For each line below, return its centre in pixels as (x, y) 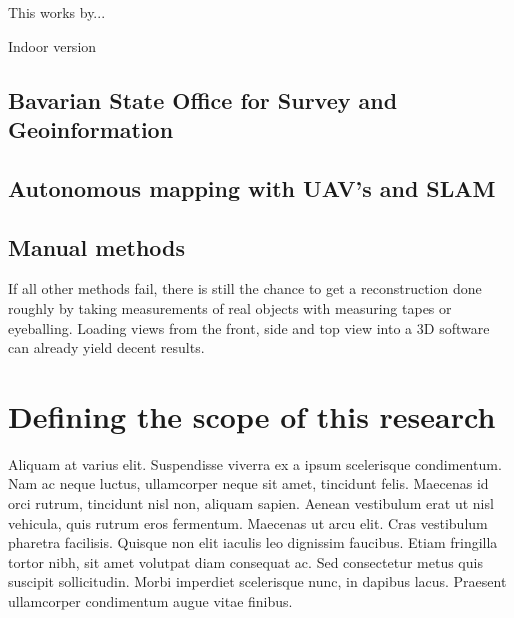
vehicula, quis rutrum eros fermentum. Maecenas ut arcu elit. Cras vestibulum (248, 522)
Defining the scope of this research (252, 415)
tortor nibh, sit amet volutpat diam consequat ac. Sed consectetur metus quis (245, 561)
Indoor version (52, 45)
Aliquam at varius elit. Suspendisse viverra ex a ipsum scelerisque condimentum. (255, 463)
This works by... (57, 12)
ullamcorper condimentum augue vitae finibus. (150, 601)
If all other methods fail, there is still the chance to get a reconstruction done (245, 288)
